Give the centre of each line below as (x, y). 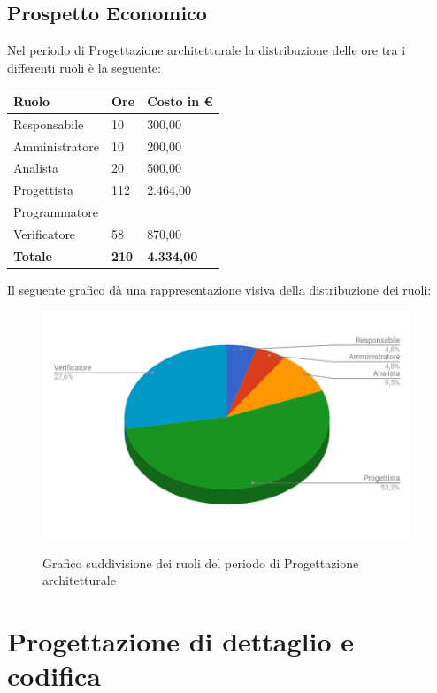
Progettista (43, 190)
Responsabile (49, 123)
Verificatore (45, 233)
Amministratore (56, 146)
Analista (36, 168)
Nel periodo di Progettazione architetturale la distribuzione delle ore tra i (207, 50)
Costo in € (180, 100)
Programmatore (56, 212)
